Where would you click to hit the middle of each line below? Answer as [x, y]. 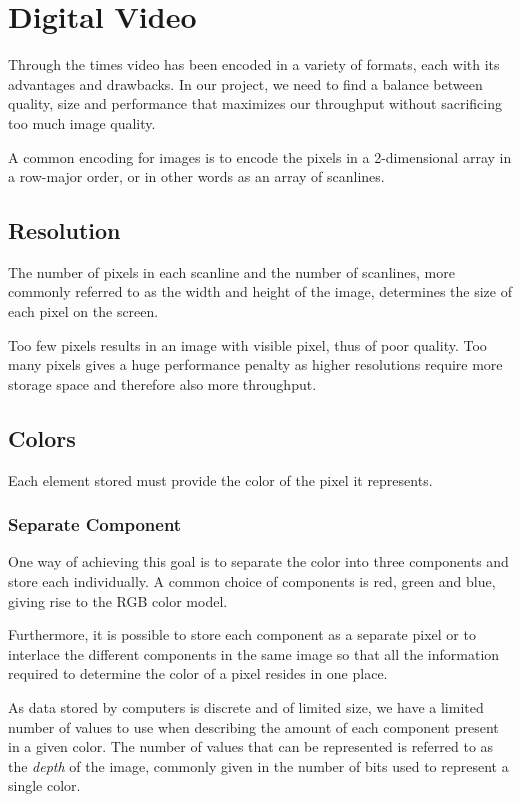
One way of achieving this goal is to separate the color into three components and [258, 561]
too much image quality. [82, 122]
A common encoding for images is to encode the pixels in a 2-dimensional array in [260, 156]
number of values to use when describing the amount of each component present [253, 726]
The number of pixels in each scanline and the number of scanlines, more [231, 271]
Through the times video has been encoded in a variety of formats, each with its [254, 64]
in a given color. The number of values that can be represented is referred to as [251, 746]
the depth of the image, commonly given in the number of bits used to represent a [258, 765]
